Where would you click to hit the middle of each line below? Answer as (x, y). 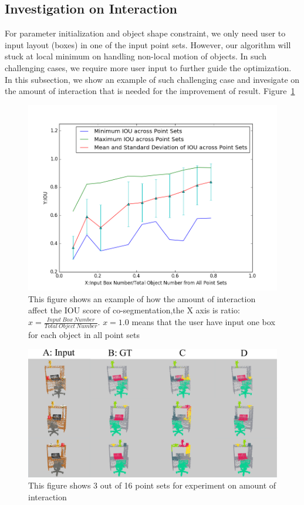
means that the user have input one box (203, 322)
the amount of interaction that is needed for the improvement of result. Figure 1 (150, 91)
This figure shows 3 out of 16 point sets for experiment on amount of (152, 485)
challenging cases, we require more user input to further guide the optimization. (148, 67)
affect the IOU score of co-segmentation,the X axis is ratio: (134, 310)
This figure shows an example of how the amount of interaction (142, 298)
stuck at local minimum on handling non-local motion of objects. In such (136, 56)
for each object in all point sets (84, 335)
